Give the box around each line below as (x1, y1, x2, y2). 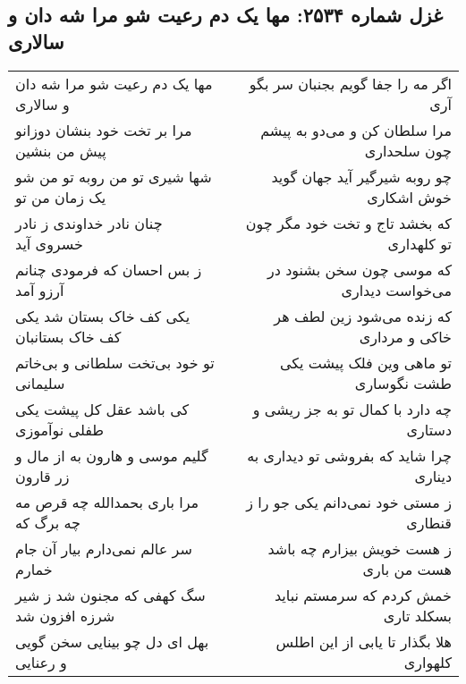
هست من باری (362, 558, 452, 579)
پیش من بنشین (15, 139, 106, 161)
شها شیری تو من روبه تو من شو (15, 165, 212, 187)
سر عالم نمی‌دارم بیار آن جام (15, 537, 192, 559)
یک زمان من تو (15, 186, 106, 207)
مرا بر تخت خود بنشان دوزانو (15, 119, 192, 140)
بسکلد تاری (383, 604, 452, 626)
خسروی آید (15, 232, 83, 254)
